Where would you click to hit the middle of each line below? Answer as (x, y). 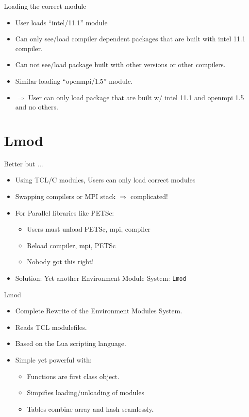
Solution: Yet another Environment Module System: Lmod (101, 278)
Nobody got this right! (60, 262)
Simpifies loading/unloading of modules (85, 392)
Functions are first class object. (73, 376)
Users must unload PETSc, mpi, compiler (89, 229)
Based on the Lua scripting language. (71, 343)
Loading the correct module (45, 6)
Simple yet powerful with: (53, 360)
